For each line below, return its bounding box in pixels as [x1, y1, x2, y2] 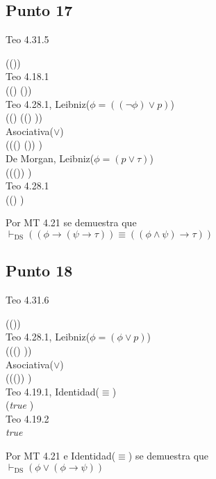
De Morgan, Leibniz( [6, 150, 94, 165]
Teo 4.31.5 [6, 32, 49, 47]
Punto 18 [6, 260, 73, 281]
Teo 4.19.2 [6, 411, 49, 425]
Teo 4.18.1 [6, 69, 49, 84]
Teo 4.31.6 [6, 292, 49, 307]
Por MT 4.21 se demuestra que [6, 215, 137, 230]
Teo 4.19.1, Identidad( [6, 384, 99, 398]
